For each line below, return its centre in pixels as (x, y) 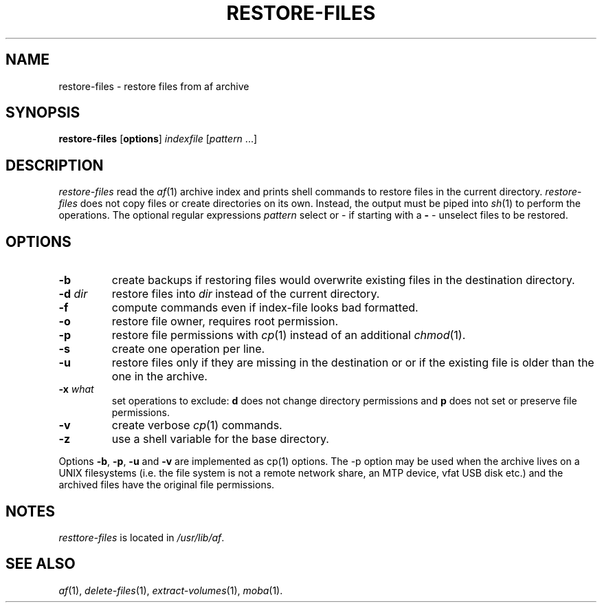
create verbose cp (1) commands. (197, 425)
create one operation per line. (188, 349)
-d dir (73, 294)
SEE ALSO (41, 564)
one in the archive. (159, 377)
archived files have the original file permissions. (167, 485)
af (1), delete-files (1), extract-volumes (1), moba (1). (171, 590)
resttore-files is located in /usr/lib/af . (142, 537)
